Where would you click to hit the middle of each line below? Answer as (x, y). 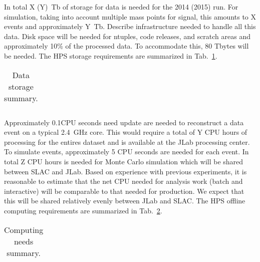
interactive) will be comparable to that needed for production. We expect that (124, 191)
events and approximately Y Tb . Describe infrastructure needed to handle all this (130, 26)
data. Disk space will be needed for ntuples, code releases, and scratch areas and (127, 36)
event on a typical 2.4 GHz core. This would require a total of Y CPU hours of (126, 132)
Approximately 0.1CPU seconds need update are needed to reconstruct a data (124, 122)
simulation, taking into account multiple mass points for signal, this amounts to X (130, 16)
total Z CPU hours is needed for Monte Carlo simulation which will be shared (124, 161)
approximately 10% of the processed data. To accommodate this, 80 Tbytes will (126, 46)
